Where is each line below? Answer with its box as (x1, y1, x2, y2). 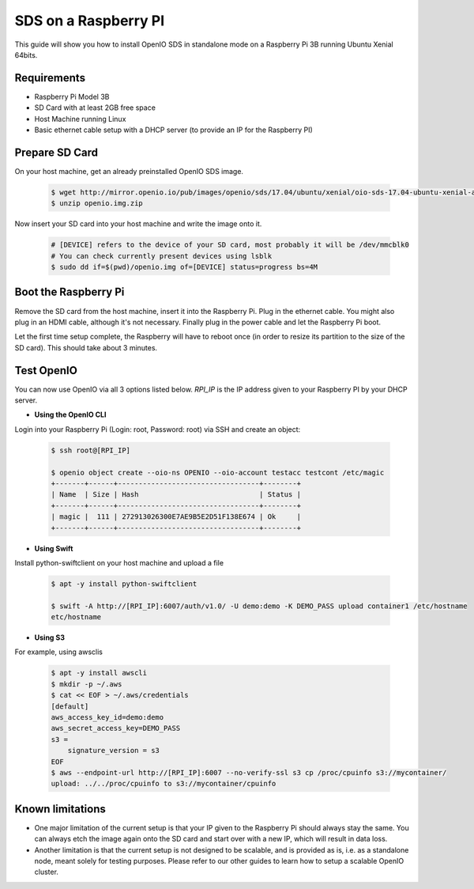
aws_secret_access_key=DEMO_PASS (51, 724, 181, 733)
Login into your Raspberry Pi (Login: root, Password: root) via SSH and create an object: (14, 424, 301, 434)
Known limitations (14, 802, 106, 815)
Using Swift (34, 543, 73, 553)
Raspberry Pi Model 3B (34, 92, 110, 101)
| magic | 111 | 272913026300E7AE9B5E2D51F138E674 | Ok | (51, 513, 302, 521)
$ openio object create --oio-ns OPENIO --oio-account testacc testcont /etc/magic (51, 467, 385, 477)
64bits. (14, 50, 38, 59)
